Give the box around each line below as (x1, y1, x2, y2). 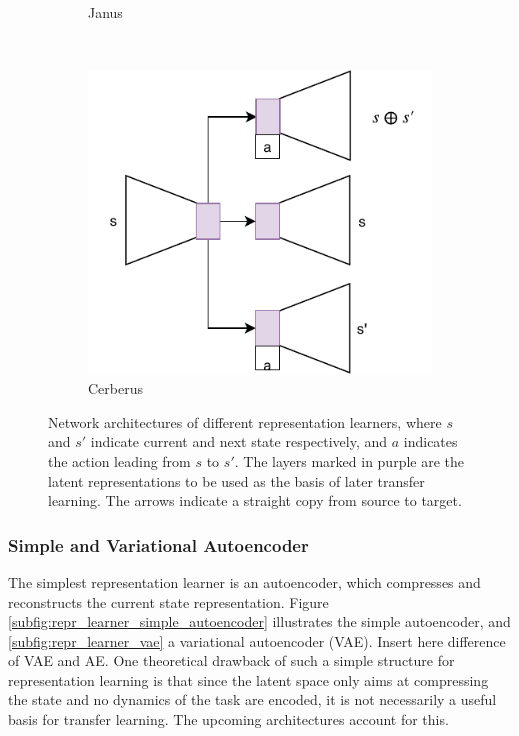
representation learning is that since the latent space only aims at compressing (8, 669, 489, 690)
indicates (403, 431, 458, 452)
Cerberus (88, 378, 143, 399)
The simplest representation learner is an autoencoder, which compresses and (8, 571, 481, 592)
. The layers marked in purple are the (234, 450, 465, 471)
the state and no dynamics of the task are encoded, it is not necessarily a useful (8, 689, 497, 710)
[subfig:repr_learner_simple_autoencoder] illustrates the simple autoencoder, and (8, 611, 511, 632)
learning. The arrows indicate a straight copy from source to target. (48, 490, 462, 511)
